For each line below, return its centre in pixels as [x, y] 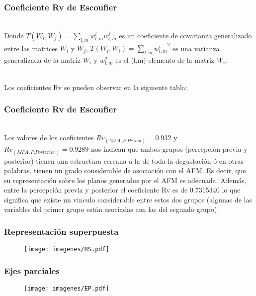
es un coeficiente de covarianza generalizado [185, 35]
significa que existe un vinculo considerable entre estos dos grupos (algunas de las [128, 199]
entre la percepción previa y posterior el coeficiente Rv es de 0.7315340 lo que [122, 190]
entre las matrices [31, 48]
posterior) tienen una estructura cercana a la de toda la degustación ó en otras [124, 160]
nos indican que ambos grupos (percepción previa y [169, 149]
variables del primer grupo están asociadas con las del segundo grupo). [112, 209]
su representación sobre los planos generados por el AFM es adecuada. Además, [125, 180]
